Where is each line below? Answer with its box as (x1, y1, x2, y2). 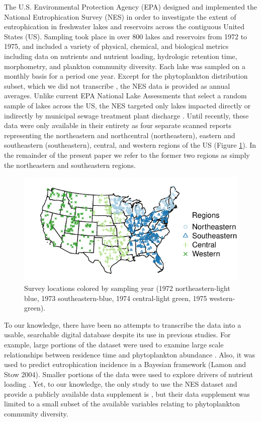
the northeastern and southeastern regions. (4, 159, 136, 170)
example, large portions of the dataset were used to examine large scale (4, 339, 224, 349)
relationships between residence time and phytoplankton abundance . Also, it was (4, 349, 255, 359)
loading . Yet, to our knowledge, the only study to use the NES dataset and (4, 379, 237, 389)
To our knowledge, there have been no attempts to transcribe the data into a (4, 319, 241, 330)
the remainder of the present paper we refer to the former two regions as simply (4, 149, 250, 160)
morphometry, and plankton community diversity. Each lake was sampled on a (4, 61, 246, 71)
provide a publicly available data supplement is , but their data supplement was (4, 388, 250, 399)
